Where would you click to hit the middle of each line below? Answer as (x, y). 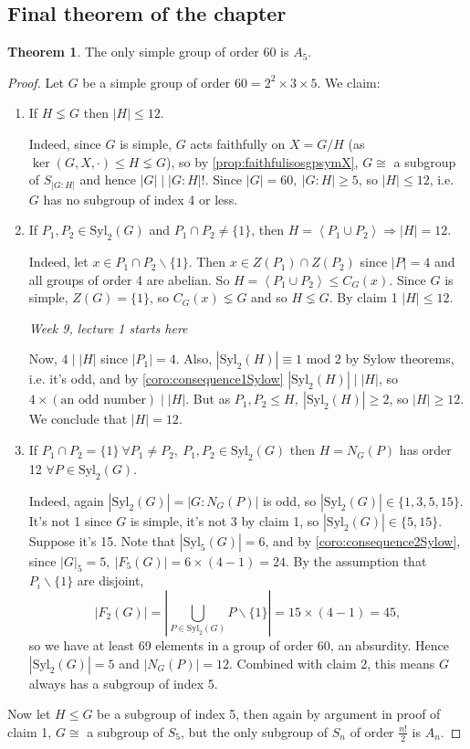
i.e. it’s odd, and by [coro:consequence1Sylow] (156, 379)
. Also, (194, 359)
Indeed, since (65, 143)
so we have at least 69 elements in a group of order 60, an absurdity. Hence (239, 645)
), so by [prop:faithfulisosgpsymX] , (262, 161)
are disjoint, (110, 580)
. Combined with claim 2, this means (332, 663)
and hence (108, 179)
